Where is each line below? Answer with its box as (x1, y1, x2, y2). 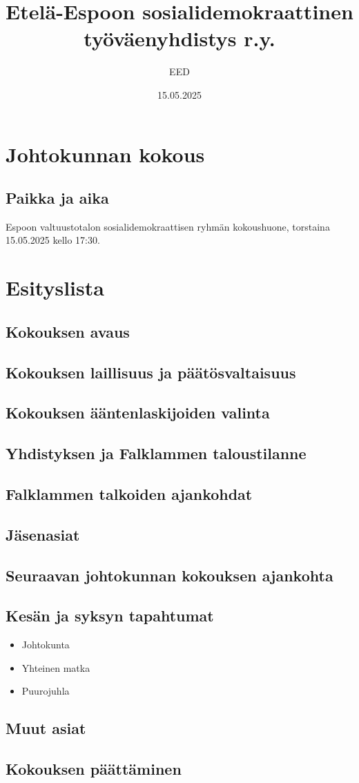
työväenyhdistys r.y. (84, 24, 275, 52)
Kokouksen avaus (6, 320, 130, 342)
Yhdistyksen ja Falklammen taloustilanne (6, 443, 307, 464)
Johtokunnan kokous (6, 139, 205, 168)
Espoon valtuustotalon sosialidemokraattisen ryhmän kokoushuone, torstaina (6, 219, 330, 233)
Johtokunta (21, 637, 70, 652)
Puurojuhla (21, 684, 70, 698)
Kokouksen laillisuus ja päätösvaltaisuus (6, 361, 296, 383)
